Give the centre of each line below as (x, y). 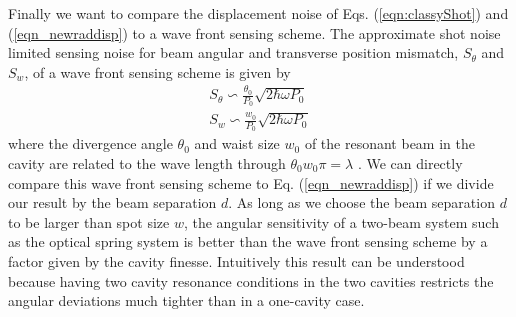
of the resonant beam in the (389, 143)
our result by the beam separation (112, 202)
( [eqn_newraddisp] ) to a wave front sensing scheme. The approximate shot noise (254, 32)
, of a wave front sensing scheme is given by (157, 71)
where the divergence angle (90, 143)
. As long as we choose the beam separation (361, 202)
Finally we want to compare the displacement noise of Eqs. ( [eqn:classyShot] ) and (258, 13)
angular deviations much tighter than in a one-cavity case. (186, 300)
